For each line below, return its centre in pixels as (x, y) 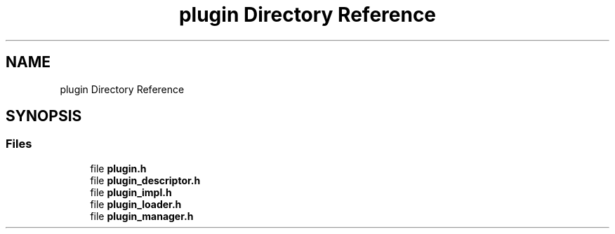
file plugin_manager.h (142, 216)
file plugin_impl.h (131, 192)
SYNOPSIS (44, 116)
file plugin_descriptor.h (145, 180)
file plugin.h (118, 168)
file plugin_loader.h (136, 204)
